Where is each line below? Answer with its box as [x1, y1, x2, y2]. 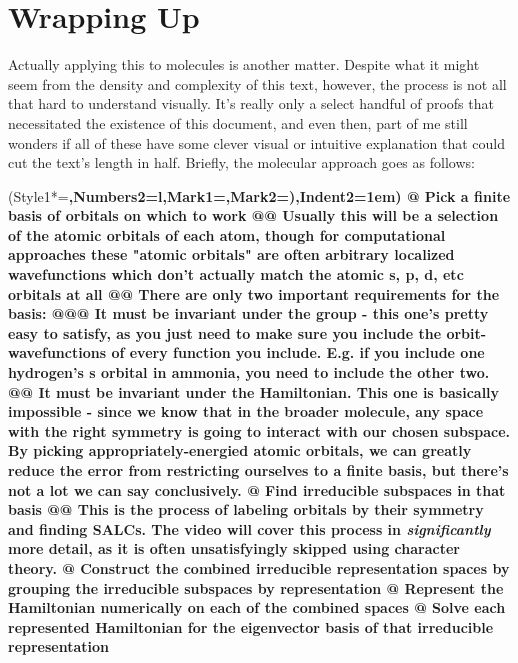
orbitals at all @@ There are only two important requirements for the [8, 283, 500, 304]
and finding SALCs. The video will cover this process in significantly [8, 518, 491, 539]
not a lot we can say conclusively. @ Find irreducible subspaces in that [8, 479, 506, 500]
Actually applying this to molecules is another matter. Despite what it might [8, 54, 480, 75]
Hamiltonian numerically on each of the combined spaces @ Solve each [8, 597, 506, 618]
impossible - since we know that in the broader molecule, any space [8, 401, 484, 422]
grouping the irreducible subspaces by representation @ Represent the [8, 577, 504, 598]
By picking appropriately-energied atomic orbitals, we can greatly [8, 440, 472, 461]
